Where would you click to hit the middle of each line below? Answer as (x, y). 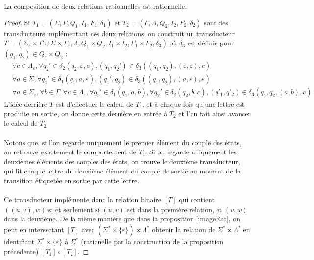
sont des (216, 22)
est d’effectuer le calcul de (95, 104)
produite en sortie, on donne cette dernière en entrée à (86, 113)
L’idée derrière (26, 104)
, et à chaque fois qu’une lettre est (193, 104)
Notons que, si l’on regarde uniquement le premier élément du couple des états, (123, 142)
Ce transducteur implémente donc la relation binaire (83, 200)
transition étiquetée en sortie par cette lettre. (72, 181)
